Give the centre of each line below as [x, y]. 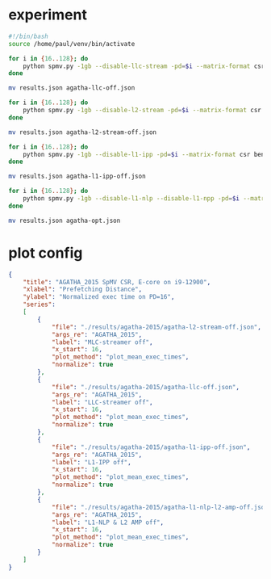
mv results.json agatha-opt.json [65, 220]
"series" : [40, 304]
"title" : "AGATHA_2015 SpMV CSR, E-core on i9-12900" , [117, 282]
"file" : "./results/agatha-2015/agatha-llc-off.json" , [146, 387]
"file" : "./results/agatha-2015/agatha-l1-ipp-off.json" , [151, 447]
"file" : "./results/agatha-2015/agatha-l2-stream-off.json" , [156, 327]
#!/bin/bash [28, 36]
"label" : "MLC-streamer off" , [102, 342]
